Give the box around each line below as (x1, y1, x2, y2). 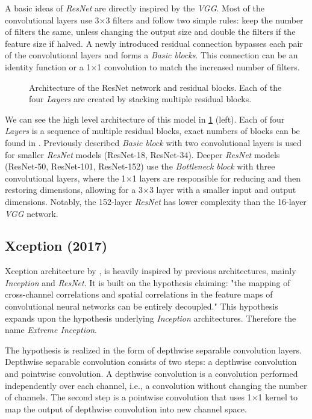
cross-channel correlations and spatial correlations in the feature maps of (5, 288, 273, 301)
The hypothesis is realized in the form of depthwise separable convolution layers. (5, 343, 302, 356)
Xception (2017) (5, 236, 108, 255)
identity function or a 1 (5, 60, 91, 73)
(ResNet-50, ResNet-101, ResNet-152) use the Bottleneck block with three (5, 160, 275, 173)
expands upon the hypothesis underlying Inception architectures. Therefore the (5, 311, 296, 324)
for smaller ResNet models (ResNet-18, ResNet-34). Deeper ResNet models (5, 148, 280, 161)
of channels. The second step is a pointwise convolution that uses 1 (5, 391, 252, 403)
